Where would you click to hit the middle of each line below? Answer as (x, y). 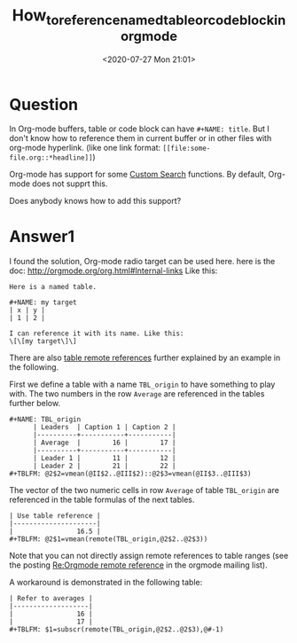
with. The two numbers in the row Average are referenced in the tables (137, 394)
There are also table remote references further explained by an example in (145, 358)
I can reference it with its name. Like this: (97, 333)
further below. (35, 404)
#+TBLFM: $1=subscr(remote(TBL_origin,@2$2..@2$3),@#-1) (117, 630)
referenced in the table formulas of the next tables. (102, 500)
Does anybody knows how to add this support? (95, 201)
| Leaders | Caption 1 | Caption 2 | (104, 427)
